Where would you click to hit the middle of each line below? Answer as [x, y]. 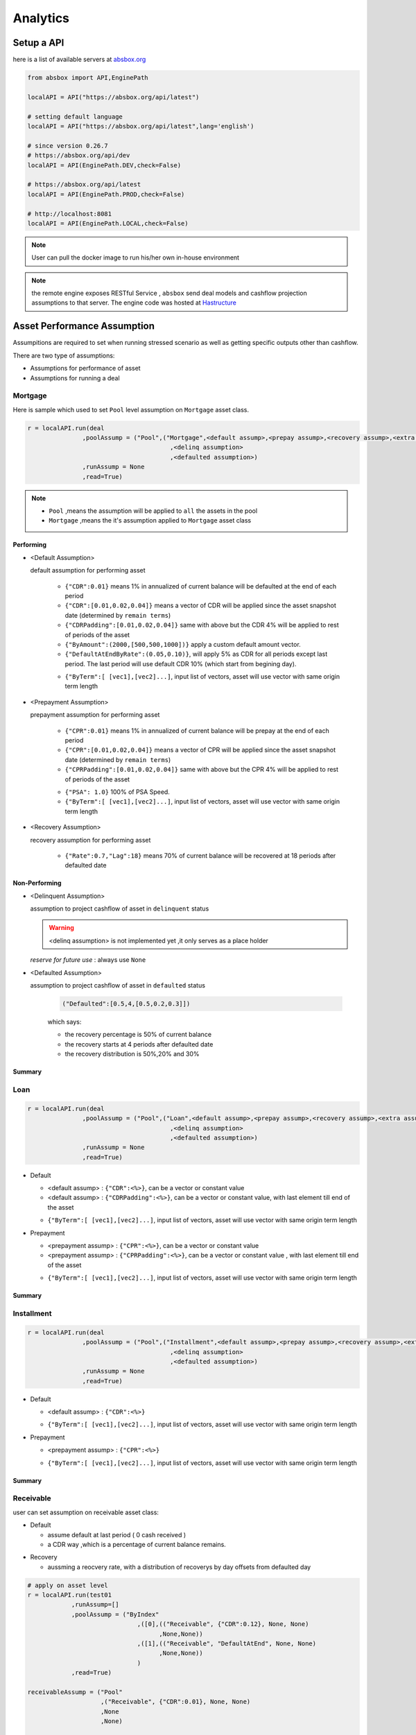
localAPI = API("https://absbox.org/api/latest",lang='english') [141, 126]
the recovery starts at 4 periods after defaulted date [139, 1044]
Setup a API [38, 43]
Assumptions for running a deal [75, 378]
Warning [61, 928]
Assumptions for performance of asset [86, 369]
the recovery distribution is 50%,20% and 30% [132, 1054]
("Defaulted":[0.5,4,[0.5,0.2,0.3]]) [126, 1004]
